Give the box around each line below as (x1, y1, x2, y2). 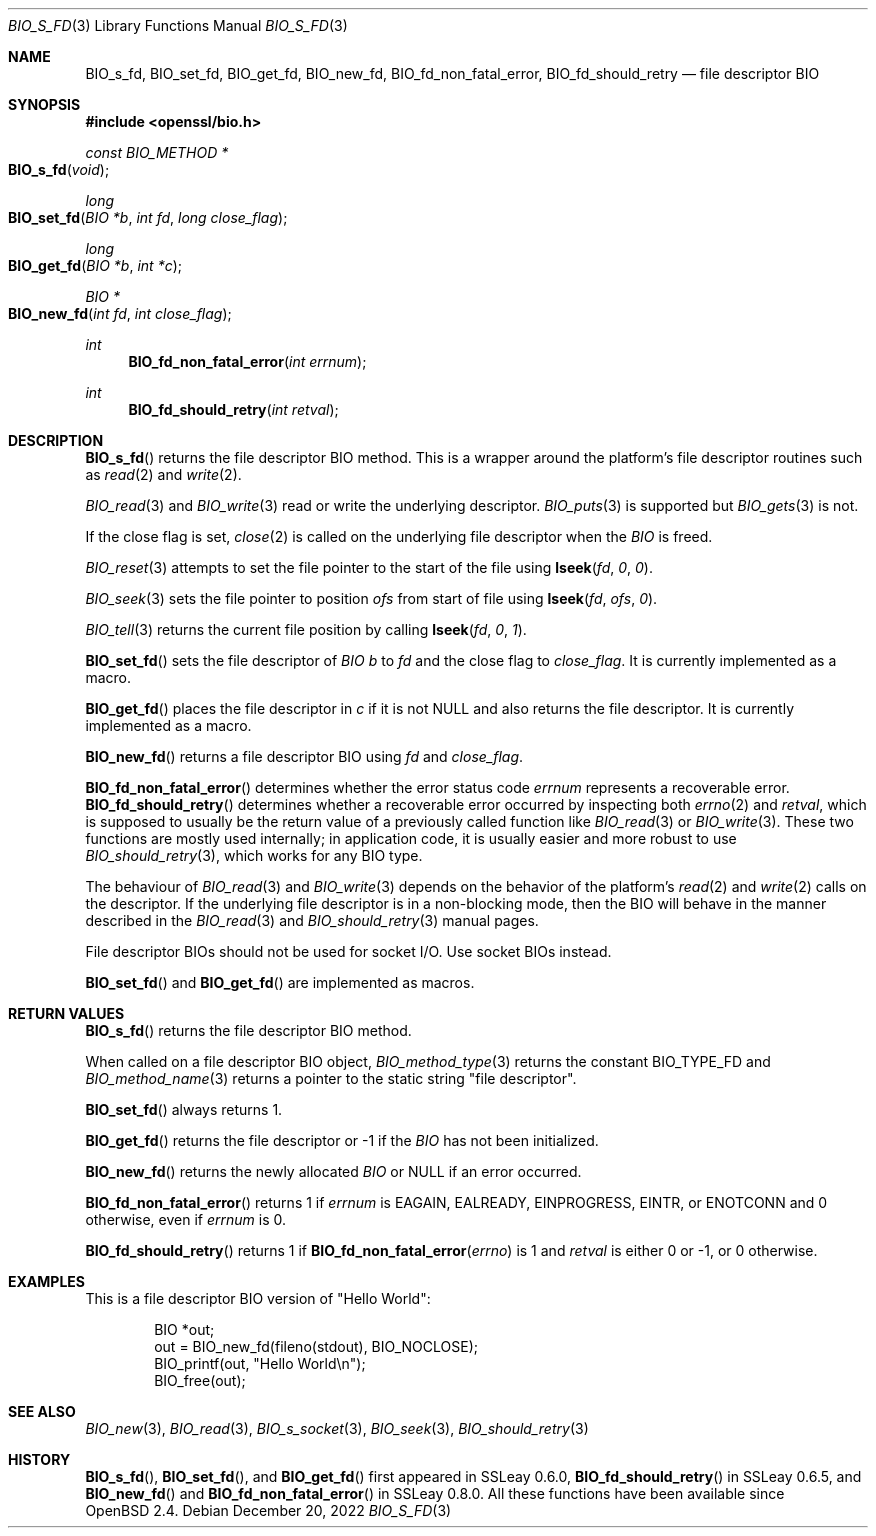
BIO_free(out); (154, 1372, 246, 1389)
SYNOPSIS (8, 96, 81, 113)
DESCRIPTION (8, 432, 104, 449)
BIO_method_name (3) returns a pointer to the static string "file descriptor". (85, 1070, 577, 1087)
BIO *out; (154, 1321, 215, 1338)
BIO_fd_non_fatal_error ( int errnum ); (128, 353, 367, 370)
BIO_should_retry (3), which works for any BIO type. (85, 847, 423, 864)
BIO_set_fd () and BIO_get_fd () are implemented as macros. (85, 974, 475, 991)
